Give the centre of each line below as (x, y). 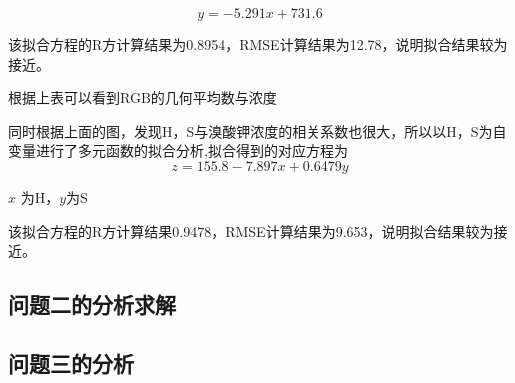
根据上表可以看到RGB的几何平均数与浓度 (142, 97)
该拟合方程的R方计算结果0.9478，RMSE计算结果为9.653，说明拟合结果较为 (251, 230)
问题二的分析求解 (92, 304)
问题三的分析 (71, 362)
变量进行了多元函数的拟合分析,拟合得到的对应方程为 (178, 150)
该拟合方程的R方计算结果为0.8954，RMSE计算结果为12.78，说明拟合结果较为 (258, 44)
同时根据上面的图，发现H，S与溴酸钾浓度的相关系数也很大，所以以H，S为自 (257, 130)
